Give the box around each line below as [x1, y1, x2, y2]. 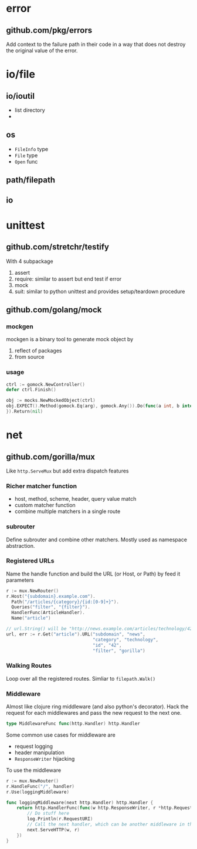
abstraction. [6, 542, 35, 549]
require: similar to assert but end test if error [14, 275, 122, 282]
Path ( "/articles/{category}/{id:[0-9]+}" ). [11, 599, 119, 605]
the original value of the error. [6, 47, 78, 54]
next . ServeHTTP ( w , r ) [27, 827, 80, 833]
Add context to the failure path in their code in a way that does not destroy [6, 41, 186, 48]
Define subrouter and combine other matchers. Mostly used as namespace [6, 536, 188, 543]
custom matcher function [14, 502, 76, 509]
